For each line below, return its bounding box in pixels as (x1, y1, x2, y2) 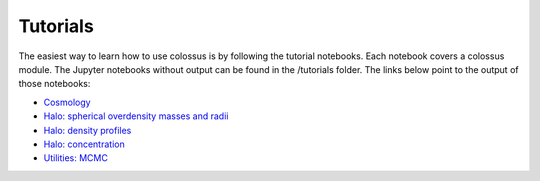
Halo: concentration (43, 138, 125, 150)
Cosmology (43, 96, 91, 108)
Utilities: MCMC (43, 152, 109, 164)
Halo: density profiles (43, 124, 132, 136)
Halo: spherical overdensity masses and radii (43, 110, 229, 122)
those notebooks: (18, 78, 91, 90)
